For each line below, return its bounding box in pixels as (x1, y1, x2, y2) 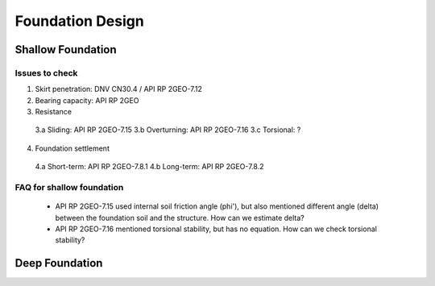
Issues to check (14, 67, 78, 78)
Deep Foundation (14, 256, 103, 270)
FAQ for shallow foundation (14, 182, 124, 193)
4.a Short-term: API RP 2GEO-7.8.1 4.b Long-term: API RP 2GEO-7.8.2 (35, 162, 265, 172)
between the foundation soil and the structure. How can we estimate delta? (55, 213, 305, 222)
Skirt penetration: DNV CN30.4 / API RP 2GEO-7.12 (35, 85, 203, 94)
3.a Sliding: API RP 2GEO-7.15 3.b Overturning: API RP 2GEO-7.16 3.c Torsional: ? (35, 125, 301, 135)
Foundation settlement (35, 143, 110, 153)
